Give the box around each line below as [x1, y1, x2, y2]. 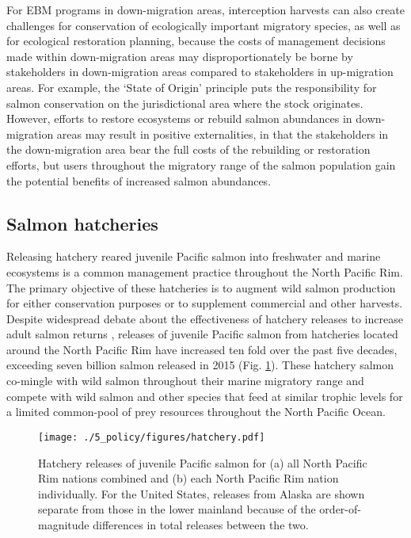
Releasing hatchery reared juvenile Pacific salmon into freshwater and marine [6, 248, 381, 265]
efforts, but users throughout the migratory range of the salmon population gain [6, 156, 396, 173]
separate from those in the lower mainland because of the [38, 501, 316, 517]
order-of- [319, 501, 361, 517]
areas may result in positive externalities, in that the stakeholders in [56, 125, 389, 142]
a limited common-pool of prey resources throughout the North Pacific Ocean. [6, 403, 386, 420]
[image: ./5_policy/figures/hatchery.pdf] [38, 431, 265, 443]
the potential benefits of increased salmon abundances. [6, 172, 272, 189]
